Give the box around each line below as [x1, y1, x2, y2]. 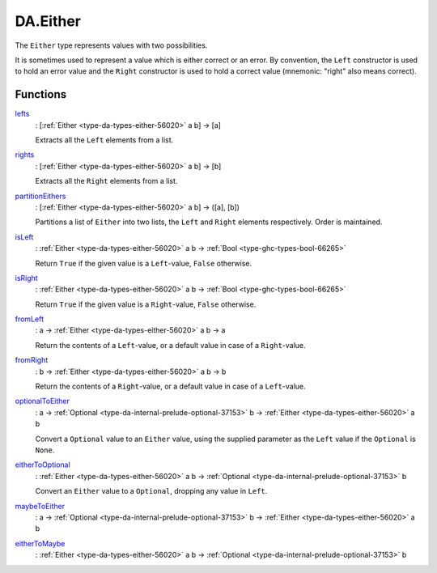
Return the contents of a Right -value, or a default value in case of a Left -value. [35, 381, 307, 392]
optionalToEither [15, 397, 70, 406]
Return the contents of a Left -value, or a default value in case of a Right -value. [35, 340, 307, 350]
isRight [15, 273, 38, 282]
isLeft [15, 231, 34, 242]
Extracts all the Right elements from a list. [35, 176, 178, 186]
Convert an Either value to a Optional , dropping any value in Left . [35, 486, 268, 496]
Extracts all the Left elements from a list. [35, 135, 174, 145]
